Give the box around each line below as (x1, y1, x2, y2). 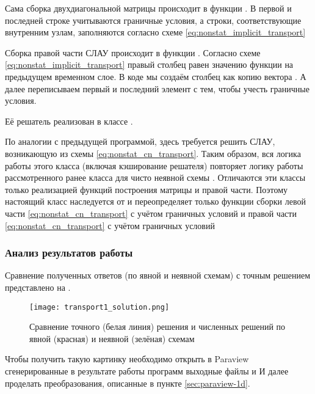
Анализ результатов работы (5, 245, 133, 260)
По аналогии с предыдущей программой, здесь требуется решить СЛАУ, (5, 135, 275, 148)
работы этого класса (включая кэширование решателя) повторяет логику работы (5, 159, 303, 172)
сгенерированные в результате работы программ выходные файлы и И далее (5, 364, 289, 377)
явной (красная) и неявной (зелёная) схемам (29, 332, 195, 345)
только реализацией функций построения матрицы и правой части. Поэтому (5, 183, 288, 195)
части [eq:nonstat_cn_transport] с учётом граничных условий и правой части (5, 206, 297, 219)
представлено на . (5, 280, 71, 293)
